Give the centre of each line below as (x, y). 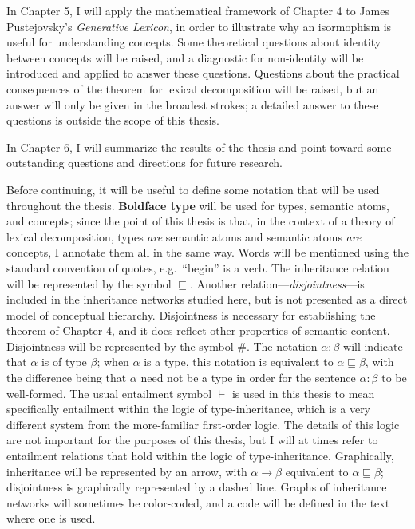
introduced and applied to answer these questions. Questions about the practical (203, 73)
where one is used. (51, 518)
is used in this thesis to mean (303, 393)
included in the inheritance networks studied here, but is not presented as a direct (207, 299)
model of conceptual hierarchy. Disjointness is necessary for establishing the (191, 314)
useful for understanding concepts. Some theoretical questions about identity (194, 42)
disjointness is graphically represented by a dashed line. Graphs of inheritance (197, 487)
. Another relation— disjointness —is (277, 283)
